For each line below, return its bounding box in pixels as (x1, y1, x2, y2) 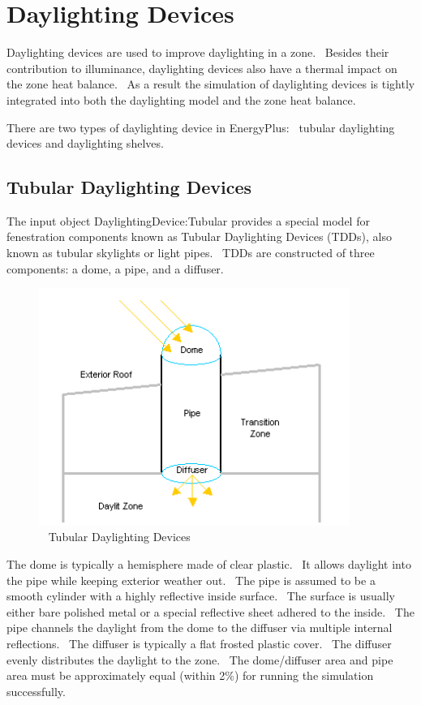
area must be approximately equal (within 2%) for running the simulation (6, 667, 374, 684)
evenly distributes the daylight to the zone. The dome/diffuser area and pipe (6, 651, 393, 668)
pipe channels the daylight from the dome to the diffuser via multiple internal (6, 619, 393, 636)
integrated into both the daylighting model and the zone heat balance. (6, 91, 356, 108)
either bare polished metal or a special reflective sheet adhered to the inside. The (6, 603, 415, 620)
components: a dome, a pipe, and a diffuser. (6, 260, 224, 277)
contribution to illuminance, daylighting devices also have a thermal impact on (6, 59, 397, 76)
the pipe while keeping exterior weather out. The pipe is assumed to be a (6, 571, 376, 588)
